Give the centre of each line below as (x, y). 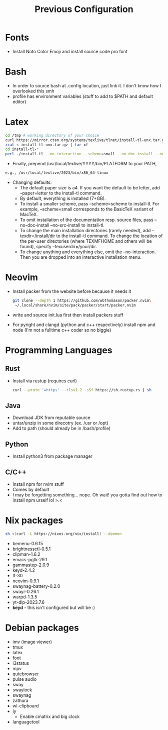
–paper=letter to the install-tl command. (61, 193)
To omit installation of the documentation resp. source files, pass (86, 220)
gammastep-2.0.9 (31, 565)
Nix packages (34, 520)
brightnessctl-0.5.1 (31, 549)
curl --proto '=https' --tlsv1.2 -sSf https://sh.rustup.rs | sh (82, 390)
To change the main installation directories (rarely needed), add (85, 231)
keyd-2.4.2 (23, 570)
